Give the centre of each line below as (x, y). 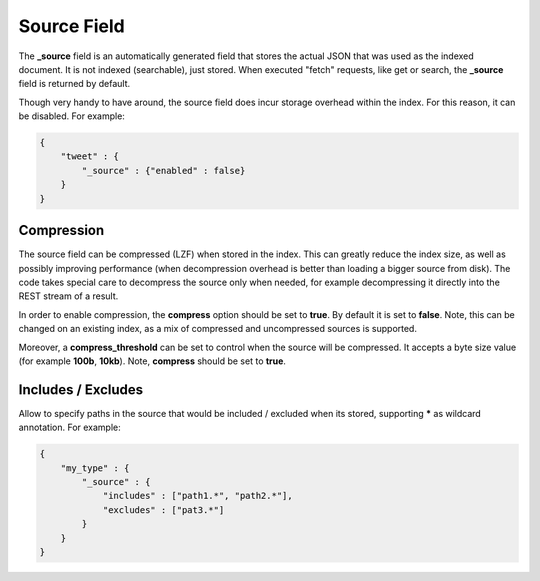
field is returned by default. (74, 84)
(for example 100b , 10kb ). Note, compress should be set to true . (152, 361)
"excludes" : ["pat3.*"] (163, 509)
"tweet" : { (90, 156)
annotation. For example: (70, 427)
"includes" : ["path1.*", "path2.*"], (198, 496)
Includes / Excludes (81, 389)
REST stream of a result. (68, 296)
